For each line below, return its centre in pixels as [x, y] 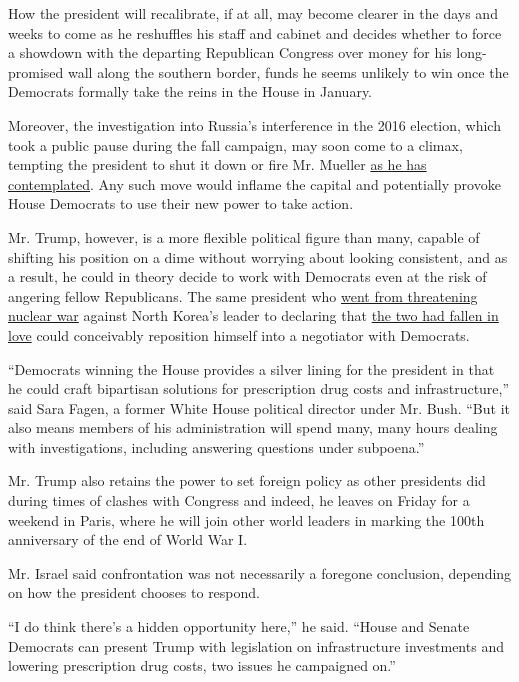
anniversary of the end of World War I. [128, 539]
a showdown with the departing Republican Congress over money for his [230, 52]
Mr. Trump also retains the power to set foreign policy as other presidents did [247, 480]
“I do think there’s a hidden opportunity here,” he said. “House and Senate [239, 626]
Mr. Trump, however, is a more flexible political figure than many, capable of [244, 236]
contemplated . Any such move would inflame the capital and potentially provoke [254, 183]
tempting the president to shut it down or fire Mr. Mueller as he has [217, 164]
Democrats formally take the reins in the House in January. [190, 91]
